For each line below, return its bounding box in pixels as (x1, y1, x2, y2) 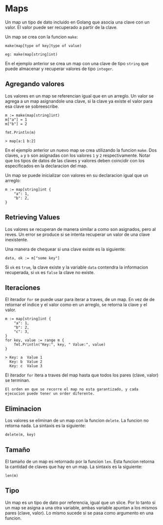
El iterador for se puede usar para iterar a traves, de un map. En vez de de (5, 297, 155, 302)
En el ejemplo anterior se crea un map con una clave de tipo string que (5, 60, 149, 66)
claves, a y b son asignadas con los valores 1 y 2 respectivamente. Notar (5, 152, 150, 158)
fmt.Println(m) (5, 130, 36, 135)
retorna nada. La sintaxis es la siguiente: (5, 423, 86, 429)
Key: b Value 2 (9, 359, 42, 364)
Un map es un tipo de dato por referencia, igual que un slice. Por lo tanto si (5, 500, 156, 505)
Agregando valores (5, 80, 65, 88)
